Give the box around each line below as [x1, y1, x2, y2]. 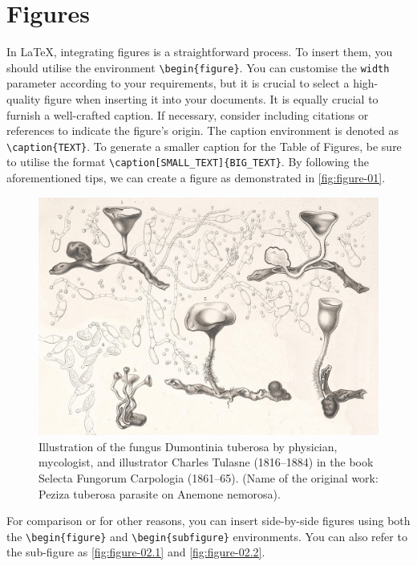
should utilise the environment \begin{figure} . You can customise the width [6, 59, 390, 75]
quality [6, 90, 41, 107]
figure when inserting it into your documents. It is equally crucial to [44, 90, 379, 107]
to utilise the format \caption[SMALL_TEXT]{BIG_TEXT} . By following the [6, 153, 369, 170]
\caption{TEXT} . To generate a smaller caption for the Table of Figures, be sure [6, 137, 402, 154]
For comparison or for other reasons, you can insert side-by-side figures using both [6, 512, 411, 529]
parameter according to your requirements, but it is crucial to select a [6, 75, 350, 92]
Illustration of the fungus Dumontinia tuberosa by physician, [38, 438, 338, 454]
